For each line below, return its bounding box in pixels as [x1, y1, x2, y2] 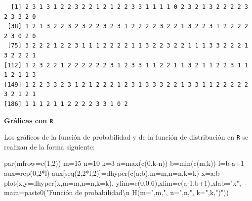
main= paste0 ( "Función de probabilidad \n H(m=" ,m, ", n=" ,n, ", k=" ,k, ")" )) [4, 187, 229, 198]
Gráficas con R [4, 115, 53, 125]
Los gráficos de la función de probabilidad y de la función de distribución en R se [4, 132, 249, 142]
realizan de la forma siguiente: [4, 141, 95, 151]
